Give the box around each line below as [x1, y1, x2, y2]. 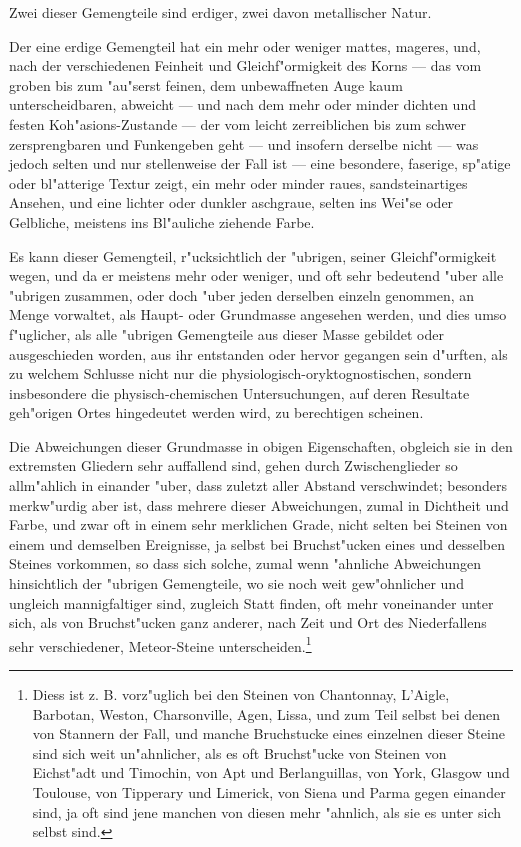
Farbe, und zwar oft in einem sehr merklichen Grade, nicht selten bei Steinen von [9, 514, 508, 535]
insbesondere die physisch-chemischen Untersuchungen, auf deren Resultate [9, 382, 470, 403]
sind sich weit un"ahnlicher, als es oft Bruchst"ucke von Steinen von [32, 742, 447, 763]
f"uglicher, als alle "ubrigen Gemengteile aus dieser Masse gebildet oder [9, 323, 444, 344]
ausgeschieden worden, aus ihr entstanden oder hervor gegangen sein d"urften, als [9, 343, 508, 364]
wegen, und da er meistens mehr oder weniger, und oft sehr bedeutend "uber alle [9, 265, 504, 286]
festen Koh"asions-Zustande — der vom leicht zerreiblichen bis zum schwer [9, 113, 466, 134]
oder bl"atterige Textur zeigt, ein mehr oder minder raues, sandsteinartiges [9, 172, 468, 193]
